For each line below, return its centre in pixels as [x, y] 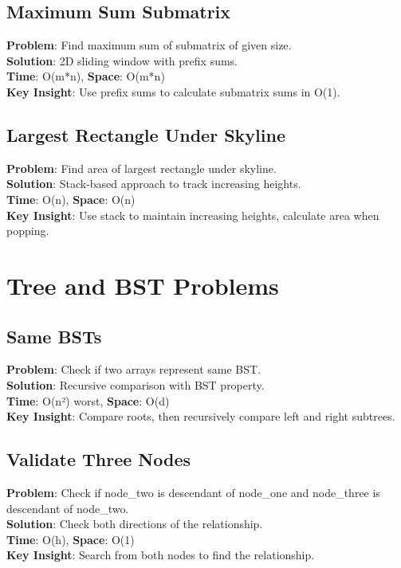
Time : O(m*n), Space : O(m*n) [86, 76]
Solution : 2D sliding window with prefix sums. [122, 60]
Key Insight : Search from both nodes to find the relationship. [161, 555]
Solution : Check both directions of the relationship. [135, 524]
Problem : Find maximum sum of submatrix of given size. [149, 45]
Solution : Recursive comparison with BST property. [136, 384]
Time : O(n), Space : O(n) [71, 199]
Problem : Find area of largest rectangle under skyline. [142, 168]
